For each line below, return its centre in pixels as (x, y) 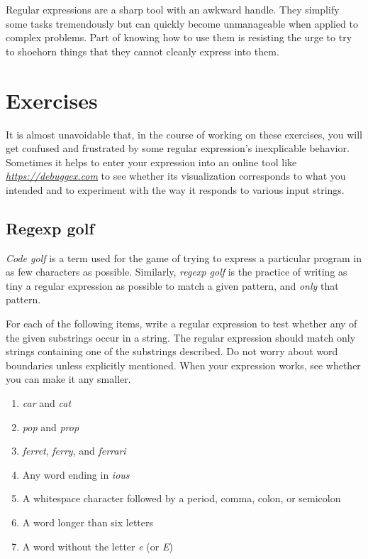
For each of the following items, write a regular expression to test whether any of (182, 324)
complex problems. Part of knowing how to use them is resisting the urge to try (179, 37)
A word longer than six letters (88, 522)
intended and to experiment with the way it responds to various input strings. (175, 189)
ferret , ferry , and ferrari (74, 451)
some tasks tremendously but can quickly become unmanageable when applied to (182, 23)
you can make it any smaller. (68, 379)
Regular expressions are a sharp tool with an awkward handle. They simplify (173, 9)
